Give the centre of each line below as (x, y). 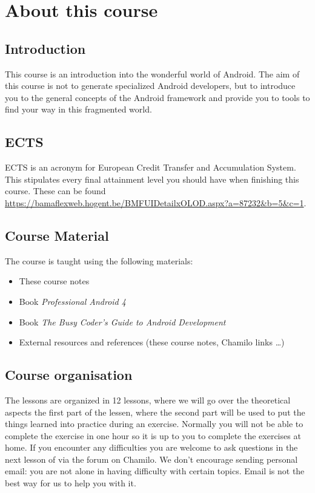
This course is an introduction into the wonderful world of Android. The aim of (152, 73)
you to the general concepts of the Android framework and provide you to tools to (157, 97)
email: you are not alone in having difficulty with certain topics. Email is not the (155, 471)
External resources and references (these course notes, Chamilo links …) (152, 342)
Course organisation (69, 375)
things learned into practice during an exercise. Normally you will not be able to (154, 424)
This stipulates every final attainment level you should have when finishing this (152, 179)
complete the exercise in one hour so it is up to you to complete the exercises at (153, 435)
